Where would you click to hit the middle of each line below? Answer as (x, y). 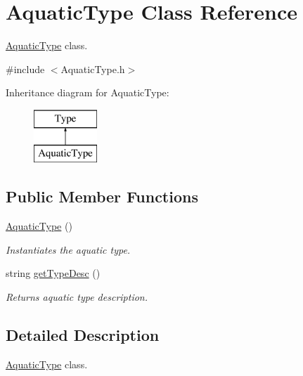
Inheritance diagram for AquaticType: (88, 92)
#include (25, 69)
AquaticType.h (93, 69)
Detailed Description (83, 335)
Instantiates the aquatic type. (68, 249)
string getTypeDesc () (53, 273)
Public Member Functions (102, 196)
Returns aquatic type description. (77, 297)
